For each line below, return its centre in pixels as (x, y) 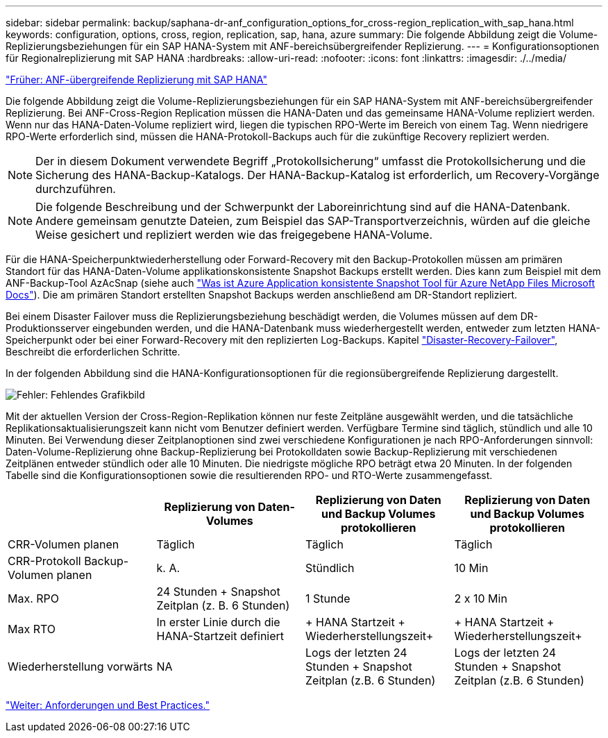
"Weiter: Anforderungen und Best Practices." (108, 705)
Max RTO (32, 629)
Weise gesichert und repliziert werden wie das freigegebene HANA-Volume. (234, 235)
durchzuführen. (76, 189)
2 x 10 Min (481, 598)
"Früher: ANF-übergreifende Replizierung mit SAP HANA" (136, 79)
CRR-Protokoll (44, 561)
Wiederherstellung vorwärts (81, 666)
